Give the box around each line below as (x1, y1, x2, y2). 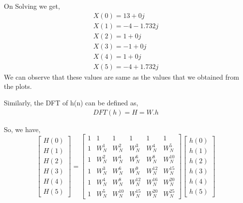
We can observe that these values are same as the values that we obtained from (4, 71, 239, 82)
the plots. (4, 81, 32, 91)
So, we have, (4, 124, 41, 134)
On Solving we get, (4, 1, 60, 11)
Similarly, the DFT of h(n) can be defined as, (4, 97, 138, 107)
